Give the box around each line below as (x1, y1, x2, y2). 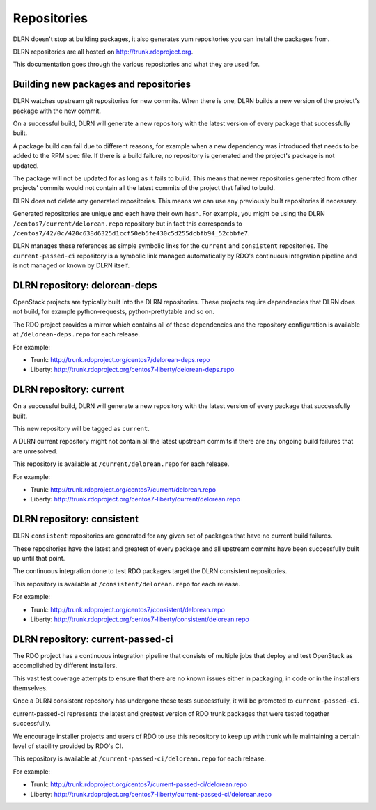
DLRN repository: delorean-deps (13, 279, 157, 291)
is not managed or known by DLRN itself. (13, 261, 130, 270)
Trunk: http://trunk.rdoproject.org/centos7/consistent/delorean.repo (30, 605, 226, 614)
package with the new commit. (13, 107, 101, 115)
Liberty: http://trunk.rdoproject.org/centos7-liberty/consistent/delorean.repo (30, 615, 250, 623)
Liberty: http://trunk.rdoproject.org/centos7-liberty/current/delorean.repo (30, 495, 240, 504)
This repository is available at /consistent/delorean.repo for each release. (13, 579, 240, 588)
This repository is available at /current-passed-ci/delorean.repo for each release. (13, 754, 266, 763)
